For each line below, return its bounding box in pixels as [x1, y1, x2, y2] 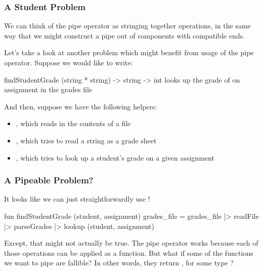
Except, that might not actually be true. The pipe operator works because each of [4, 238, 258, 248]
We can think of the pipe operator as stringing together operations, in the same [4, 20, 251, 31]
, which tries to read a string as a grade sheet [16, 135, 157, 145]
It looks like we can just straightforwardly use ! [4, 193, 150, 204]
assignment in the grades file [4, 84, 93, 95]
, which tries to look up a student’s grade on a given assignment [16, 152, 214, 163]
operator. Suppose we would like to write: [4, 57, 133, 67]
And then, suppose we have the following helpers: [4, 101, 157, 111]
